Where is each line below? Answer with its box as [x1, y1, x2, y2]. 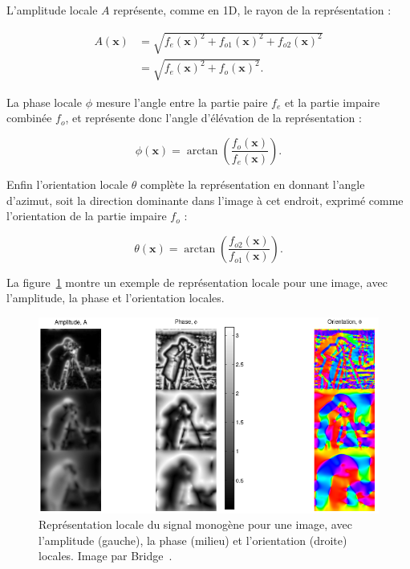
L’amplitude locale [6, 2, 98, 18]
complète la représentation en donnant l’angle [140, 175, 365, 192]
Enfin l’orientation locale [6, 175, 128, 192]
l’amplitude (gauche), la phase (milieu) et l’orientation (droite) [39, 531, 347, 548]
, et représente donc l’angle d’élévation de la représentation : [65, 109, 362, 126]
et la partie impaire [284, 93, 380, 110]
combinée [6, 109, 52, 126]
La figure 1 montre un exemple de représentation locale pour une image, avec [6, 273, 388, 290]
